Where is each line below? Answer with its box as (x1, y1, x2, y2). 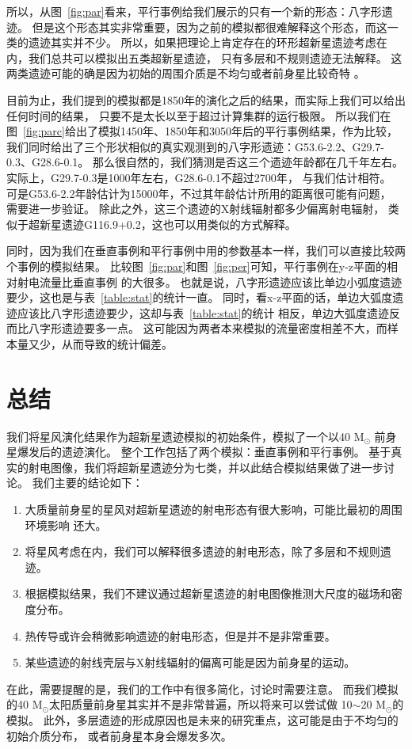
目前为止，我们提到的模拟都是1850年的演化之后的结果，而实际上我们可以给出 (6, 91, 406, 108)
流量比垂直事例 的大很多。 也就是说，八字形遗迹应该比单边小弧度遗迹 (39, 273, 402, 290)
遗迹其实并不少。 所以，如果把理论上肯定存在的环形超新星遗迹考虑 (28, 34, 376, 51)
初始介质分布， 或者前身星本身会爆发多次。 (6, 727, 232, 743)
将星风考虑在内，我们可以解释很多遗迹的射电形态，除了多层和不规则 (25, 543, 380, 560)
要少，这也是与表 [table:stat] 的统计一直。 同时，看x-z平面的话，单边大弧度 (6, 289, 393, 306)
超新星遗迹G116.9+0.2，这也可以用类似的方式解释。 (28, 215, 296, 232)
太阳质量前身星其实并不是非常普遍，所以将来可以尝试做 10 (48, 696, 353, 713)
